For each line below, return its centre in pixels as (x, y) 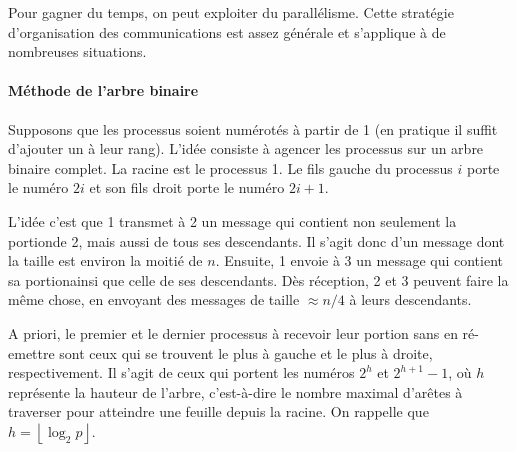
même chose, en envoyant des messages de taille (154, 299)
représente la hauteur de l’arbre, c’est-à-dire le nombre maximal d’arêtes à (235, 391)
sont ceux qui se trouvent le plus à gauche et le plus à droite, (246, 352)
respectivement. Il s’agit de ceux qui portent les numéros (181, 372)
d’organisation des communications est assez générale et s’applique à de (227, 31)
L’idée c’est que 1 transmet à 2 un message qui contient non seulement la (232, 220)
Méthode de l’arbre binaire (103, 90)
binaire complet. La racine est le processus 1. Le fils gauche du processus (230, 167)
